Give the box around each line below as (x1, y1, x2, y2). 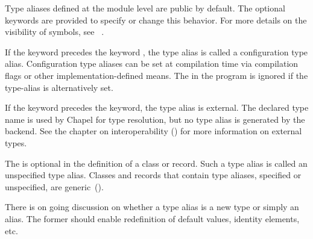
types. (5, 136, 27, 149)
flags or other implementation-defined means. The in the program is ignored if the (5, 69, 308, 81)
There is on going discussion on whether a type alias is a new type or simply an (5, 200, 299, 213)
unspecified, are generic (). (5, 180, 104, 193)
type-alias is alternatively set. (5, 81, 113, 93)
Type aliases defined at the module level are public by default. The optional (5, 2, 285, 14)
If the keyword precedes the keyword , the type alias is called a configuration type (5, 45, 308, 58)
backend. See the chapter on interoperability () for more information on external (5, 125, 302, 137)
